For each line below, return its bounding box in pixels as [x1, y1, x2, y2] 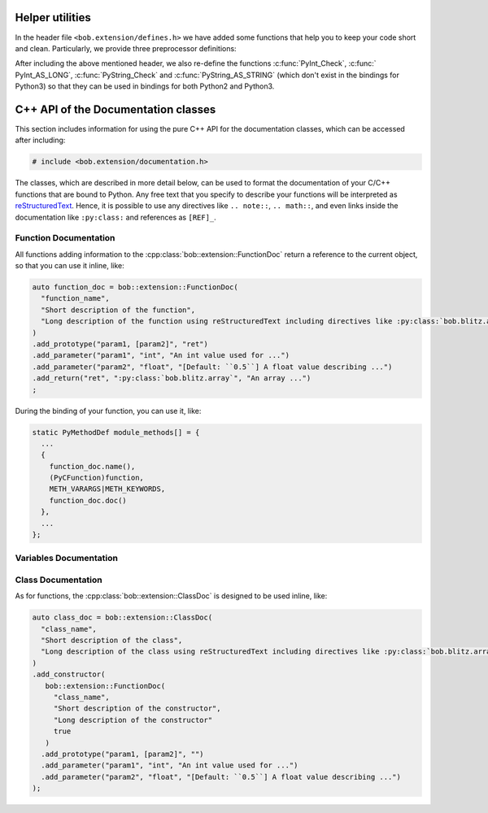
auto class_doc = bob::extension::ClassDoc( [32, 613, 213, 622]
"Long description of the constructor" [53, 715, 213, 724]
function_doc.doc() [49, 496, 128, 505]
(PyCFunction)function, [49, 473, 144, 483]
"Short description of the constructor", [53, 704, 221, 713]
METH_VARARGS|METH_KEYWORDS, [49, 485, 166, 493]
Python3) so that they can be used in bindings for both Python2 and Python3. [15, 81, 275, 91]
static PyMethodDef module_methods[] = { [32, 428, 200, 437]
